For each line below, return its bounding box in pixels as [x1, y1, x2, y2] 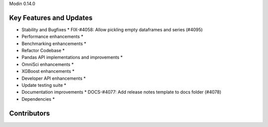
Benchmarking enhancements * [21, 40, 86, 47]
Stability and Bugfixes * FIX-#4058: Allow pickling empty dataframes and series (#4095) [21, 26, 203, 32]
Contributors [9, 109, 50, 118]
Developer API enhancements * [21, 75, 86, 81]
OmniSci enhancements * [21, 61, 74, 67]
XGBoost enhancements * [21, 68, 74, 74]
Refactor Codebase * [21, 48, 65, 54]
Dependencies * [21, 96, 55, 102]
